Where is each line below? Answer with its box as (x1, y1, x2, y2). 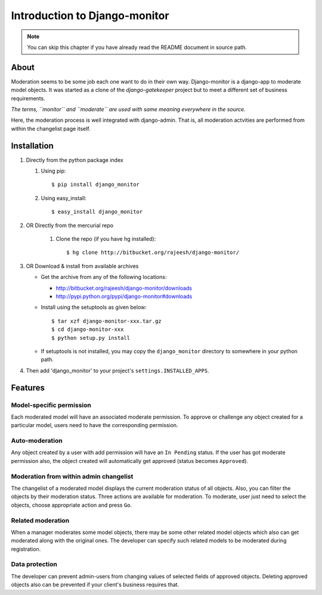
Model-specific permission (11, 401, 92, 409)
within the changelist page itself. (11, 125, 91, 132)
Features (11, 382, 45, 392)
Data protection (11, 560, 58, 569)
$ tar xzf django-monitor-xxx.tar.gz (51, 317, 162, 324)
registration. (11, 545, 41, 553)
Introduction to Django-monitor (11, 9, 169, 22)
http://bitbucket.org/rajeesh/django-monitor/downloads (55, 284, 192, 292)
